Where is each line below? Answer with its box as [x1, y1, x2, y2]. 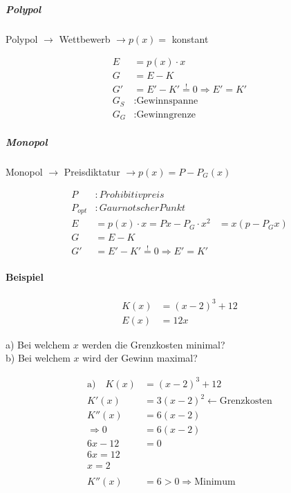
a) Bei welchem [6, 337, 71, 351]
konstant [171, 31, 209, 46]
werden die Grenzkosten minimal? [82, 337, 225, 351]
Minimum [194, 477, 236, 487]
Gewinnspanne [136, 96, 198, 106]
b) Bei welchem [6, 351, 71, 365]
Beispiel [6, 270, 44, 284]
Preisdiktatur [64, 165, 120, 178]
